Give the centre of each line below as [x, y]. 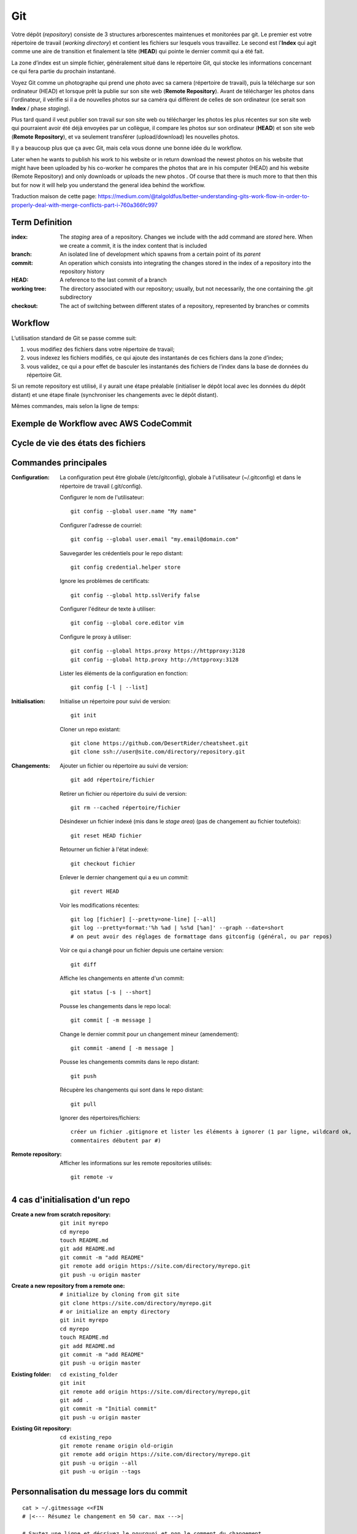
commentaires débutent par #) [116, 1140]
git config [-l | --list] [109, 688]
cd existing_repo [86, 1437]
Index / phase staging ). [41, 108]
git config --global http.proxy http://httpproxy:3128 [155, 659]
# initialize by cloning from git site [120, 1294]
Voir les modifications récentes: [100, 905]
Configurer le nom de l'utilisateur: [102, 497]
